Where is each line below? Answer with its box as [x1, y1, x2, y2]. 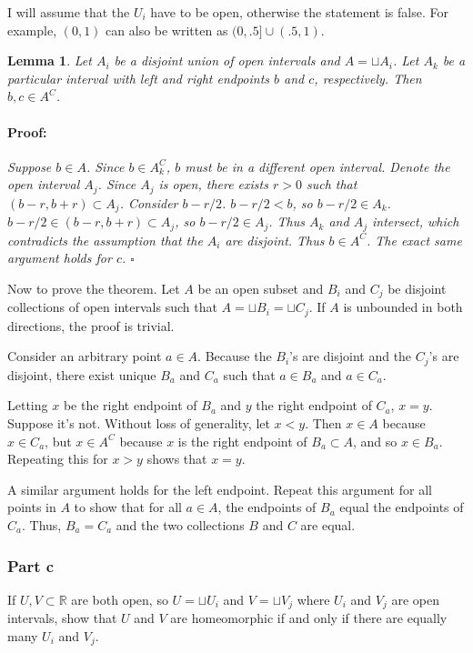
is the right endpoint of [177, 431, 307, 450]
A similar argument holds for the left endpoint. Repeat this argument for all [7, 479, 432, 498]
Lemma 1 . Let [7, 51, 92, 70]
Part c [7, 554, 55, 577]
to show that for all [74, 497, 182, 517]
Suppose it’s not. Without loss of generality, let [7, 414, 270, 433]
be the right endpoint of [63, 396, 197, 415]
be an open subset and [197, 278, 324, 297]
